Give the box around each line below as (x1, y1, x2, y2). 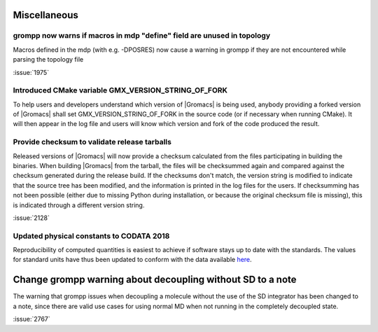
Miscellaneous (13, 9, 78, 21)
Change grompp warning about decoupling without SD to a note (13, 274, 297, 286)
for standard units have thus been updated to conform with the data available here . (13, 256, 252, 264)
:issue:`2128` (13, 214, 50, 222)
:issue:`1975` (13, 68, 49, 76)
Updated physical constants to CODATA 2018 (13, 231, 170, 241)
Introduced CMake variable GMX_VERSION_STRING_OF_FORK (13, 85, 227, 95)
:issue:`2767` (13, 315, 50, 324)
